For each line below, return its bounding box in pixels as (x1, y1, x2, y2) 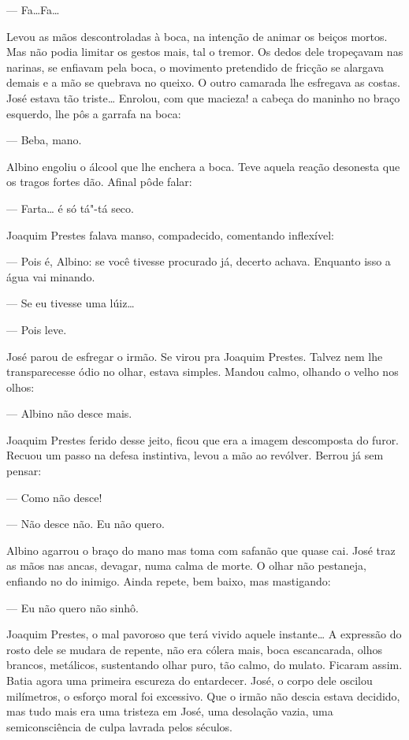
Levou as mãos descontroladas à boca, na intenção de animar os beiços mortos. (6, 28, 388, 44)
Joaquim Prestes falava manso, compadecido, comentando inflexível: (6, 226, 334, 243)
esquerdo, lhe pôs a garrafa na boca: (6, 105, 181, 121)
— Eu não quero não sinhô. (6, 599, 139, 615)
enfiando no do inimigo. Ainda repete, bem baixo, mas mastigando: (6, 573, 331, 589)
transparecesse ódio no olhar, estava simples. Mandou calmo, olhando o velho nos (6, 363, 399, 380)
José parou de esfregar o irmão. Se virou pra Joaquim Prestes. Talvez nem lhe (6, 348, 383, 364)
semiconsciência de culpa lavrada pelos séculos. (6, 718, 232, 734)
